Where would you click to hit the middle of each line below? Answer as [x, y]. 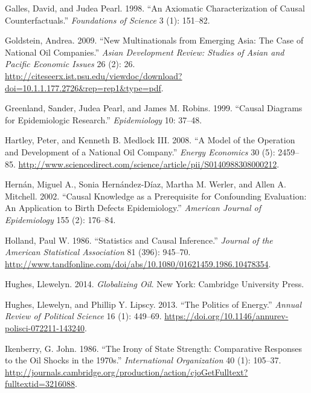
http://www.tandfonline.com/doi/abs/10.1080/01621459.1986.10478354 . [138, 263]
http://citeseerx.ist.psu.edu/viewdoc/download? [94, 75]
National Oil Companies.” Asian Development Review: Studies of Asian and [145, 52]
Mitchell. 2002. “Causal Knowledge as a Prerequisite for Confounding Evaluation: [156, 196]
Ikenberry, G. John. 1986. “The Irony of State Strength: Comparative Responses [154, 348]
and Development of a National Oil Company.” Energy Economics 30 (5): [140, 151]
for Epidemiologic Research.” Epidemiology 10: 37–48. [104, 119]
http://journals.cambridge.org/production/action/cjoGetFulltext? [127, 372]
